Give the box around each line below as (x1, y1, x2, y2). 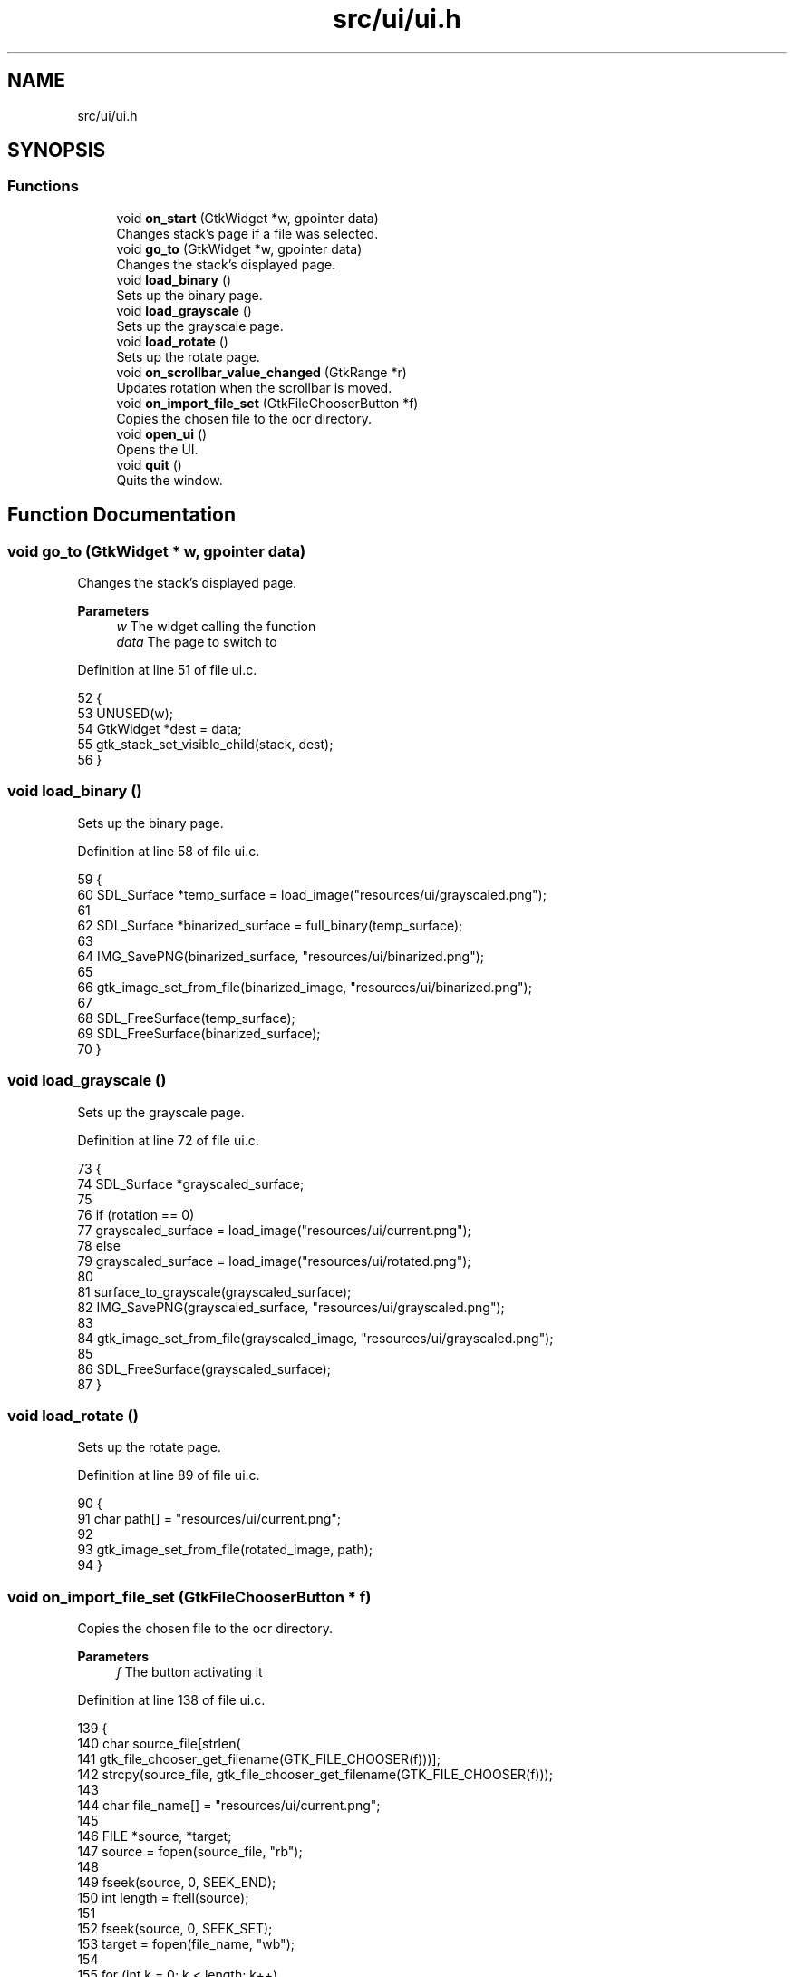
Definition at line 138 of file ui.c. (77, 1692, 266, 1709)
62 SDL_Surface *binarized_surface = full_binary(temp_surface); (77, 917, 463, 933)
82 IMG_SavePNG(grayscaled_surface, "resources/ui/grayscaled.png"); (77, 1299, 505, 1315)
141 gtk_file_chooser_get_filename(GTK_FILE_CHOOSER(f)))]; (77, 1751, 441, 1768)
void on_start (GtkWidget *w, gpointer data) (116, 209, 379, 226)
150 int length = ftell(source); (77, 1890, 249, 1906)
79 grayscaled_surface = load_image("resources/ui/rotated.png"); (77, 1252, 471, 1269)
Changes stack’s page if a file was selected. (116, 225, 379, 241)
